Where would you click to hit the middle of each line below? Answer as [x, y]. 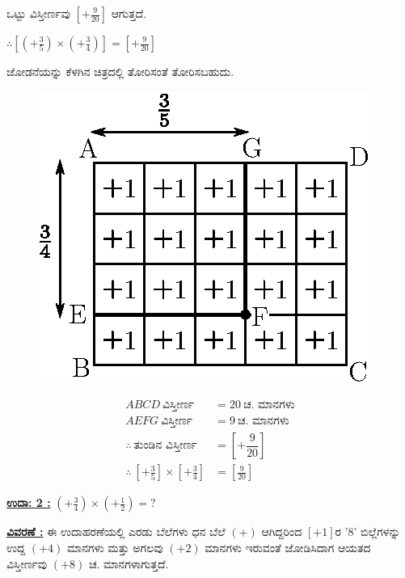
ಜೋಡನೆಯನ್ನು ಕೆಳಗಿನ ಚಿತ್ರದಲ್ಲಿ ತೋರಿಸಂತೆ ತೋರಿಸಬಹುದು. [120, 71]
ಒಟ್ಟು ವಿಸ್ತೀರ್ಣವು [38, 13]
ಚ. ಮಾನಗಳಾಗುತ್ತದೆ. [129, 563]
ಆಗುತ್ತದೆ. [129, 13]
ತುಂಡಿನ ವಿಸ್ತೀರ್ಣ [165, 446]
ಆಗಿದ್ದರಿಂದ [282, 532]
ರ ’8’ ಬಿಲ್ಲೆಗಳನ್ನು [368, 532]
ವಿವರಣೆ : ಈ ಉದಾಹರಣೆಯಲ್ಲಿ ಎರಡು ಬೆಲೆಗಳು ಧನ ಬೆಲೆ [116, 532]
